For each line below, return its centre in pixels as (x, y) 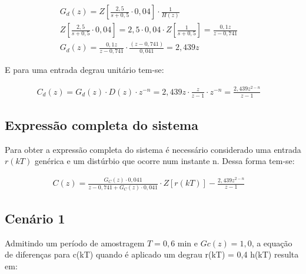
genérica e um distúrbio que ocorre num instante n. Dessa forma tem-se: (164, 161)
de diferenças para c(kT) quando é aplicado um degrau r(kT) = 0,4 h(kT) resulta (152, 254)
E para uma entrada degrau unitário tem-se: (84, 70)
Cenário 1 (35, 218)
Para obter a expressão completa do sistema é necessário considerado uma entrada (153, 149)
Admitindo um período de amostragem (75, 243)
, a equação (272, 243)
